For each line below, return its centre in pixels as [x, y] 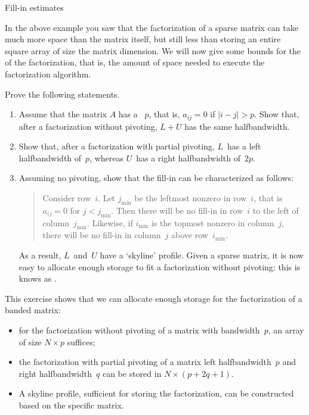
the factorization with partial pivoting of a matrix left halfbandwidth [145, 362]
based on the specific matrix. [71, 405]
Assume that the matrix [63, 114]
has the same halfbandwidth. [237, 126]
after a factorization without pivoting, [88, 126]
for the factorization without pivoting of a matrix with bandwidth [139, 330]
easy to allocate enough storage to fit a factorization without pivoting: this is [160, 266]
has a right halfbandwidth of [189, 157]
